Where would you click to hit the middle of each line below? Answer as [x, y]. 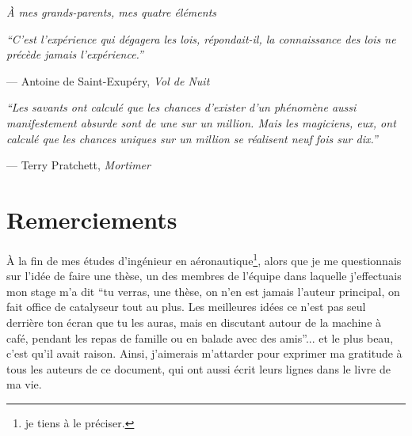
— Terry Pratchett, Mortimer [78, 165]
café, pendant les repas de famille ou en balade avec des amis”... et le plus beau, [200, 337]
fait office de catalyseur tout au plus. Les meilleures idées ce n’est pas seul [186, 307]
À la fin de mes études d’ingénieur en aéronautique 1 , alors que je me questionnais [204, 259]
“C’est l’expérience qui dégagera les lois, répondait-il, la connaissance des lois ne [201, 38]
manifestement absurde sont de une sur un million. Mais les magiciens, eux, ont [201, 122]
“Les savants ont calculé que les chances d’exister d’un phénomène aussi [181, 107]
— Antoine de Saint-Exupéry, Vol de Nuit [108, 80]
